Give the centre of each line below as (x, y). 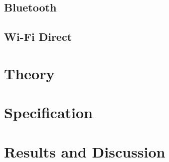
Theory (29, 73)
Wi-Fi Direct (38, 37)
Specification (48, 112)
